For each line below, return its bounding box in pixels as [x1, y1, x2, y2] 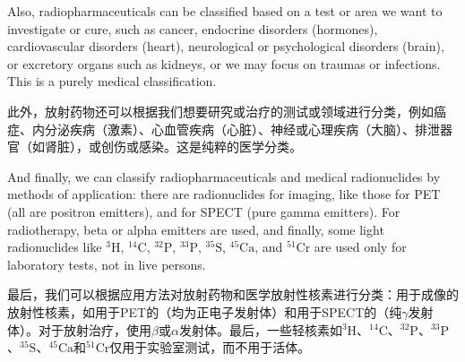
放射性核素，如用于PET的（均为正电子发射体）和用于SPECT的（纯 [7, 302, 402, 321]
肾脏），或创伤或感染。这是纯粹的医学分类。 [44, 137, 302, 156]
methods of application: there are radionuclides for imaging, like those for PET [7, 185, 441, 203]
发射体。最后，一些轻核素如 [178, 320, 342, 339]
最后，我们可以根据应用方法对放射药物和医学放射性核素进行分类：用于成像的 [7, 285, 459, 304]
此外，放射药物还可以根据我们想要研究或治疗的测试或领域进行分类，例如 [7, 101, 434, 120]
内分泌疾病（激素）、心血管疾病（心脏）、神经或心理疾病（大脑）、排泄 [31, 119, 440, 138]
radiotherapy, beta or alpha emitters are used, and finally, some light [7, 220, 384, 238]
